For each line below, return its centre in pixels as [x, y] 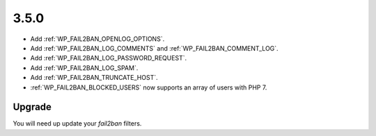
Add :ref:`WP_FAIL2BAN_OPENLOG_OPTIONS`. [97, 39]
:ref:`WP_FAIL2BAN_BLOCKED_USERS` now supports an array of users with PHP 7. [149, 87]
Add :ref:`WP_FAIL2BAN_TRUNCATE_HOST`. [94, 78]
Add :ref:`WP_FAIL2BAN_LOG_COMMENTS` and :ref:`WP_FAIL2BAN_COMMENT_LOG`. [154, 48]
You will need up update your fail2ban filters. [77, 124]
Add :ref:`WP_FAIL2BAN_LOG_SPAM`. [84, 68]
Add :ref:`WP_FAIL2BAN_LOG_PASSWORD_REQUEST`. [109, 58]
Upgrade [32, 107]
